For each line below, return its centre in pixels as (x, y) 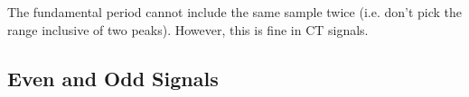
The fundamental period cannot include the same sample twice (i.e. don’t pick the (235, 12)
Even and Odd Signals (113, 78)
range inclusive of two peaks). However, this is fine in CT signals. (188, 29)
